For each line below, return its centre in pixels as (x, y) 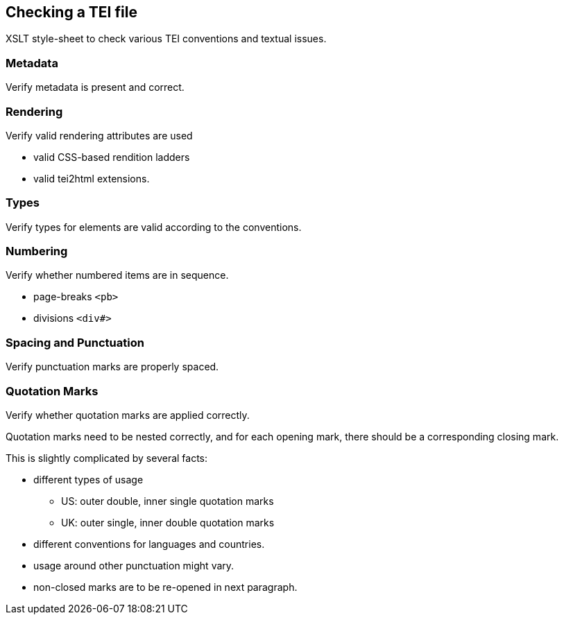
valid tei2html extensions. (92, 178)
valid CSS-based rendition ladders (112, 157)
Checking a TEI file (71, 12)
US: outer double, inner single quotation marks (168, 501)
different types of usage (88, 479)
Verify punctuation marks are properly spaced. (112, 367)
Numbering (37, 251)
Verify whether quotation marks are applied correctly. (128, 415)
